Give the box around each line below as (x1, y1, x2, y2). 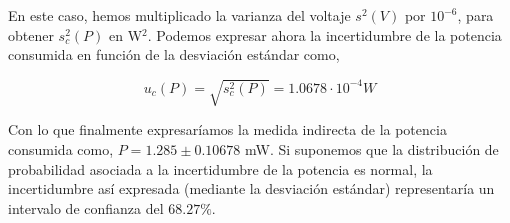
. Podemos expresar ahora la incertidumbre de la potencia (147, 24, 502, 45)
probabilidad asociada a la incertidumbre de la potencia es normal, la (8, 158, 433, 179)
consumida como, (8, 138, 114, 159)
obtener (8, 24, 54, 45)
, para (457, 5, 494, 25)
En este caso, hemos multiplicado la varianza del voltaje (8, 5, 351, 25)
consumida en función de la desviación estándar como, (8, 44, 340, 65)
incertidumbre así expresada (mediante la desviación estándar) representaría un (8, 178, 495, 199)
